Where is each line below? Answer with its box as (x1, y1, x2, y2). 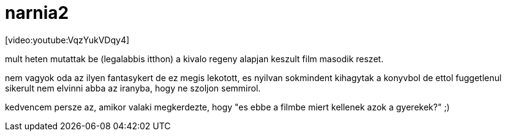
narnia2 (5, 2, 69, 23)
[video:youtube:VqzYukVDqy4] (5, 34, 130, 45)
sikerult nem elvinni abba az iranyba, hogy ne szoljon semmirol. (5, 82, 261, 93)
